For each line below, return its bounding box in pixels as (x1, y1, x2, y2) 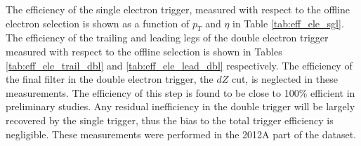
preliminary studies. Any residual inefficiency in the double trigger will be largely (6, 99, 355, 114)
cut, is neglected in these (231, 72, 338, 86)
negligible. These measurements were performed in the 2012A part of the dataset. (6, 126, 357, 141)
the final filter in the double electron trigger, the (6, 72, 214, 86)
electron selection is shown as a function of (6, 15, 190, 30)
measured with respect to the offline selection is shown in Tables (6, 44, 282, 58)
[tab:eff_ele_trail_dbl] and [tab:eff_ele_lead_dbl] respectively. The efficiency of (6, 58, 353, 72)
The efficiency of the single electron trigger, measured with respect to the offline (6, 2, 350, 16)
